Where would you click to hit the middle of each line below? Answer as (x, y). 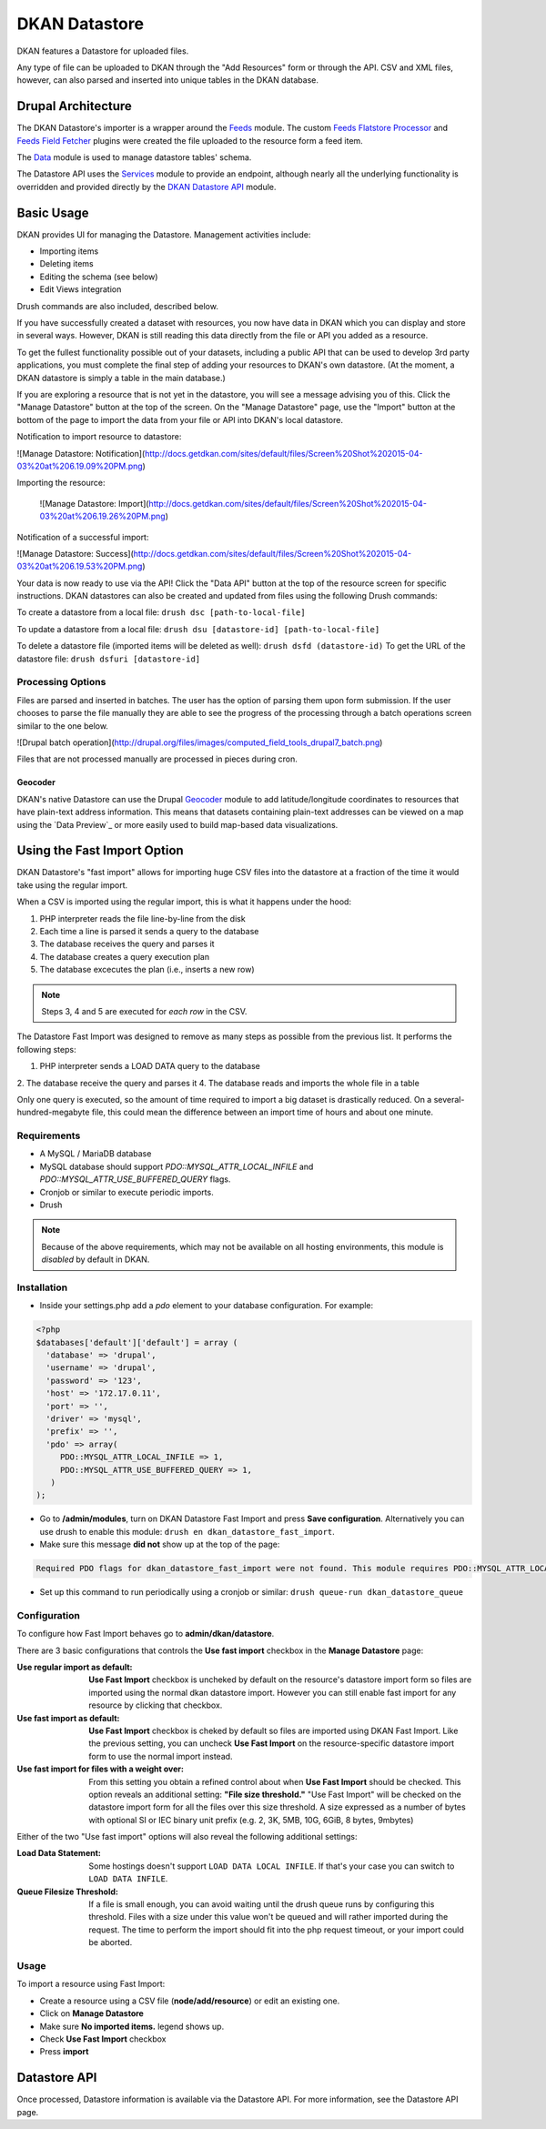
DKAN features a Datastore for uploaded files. (103, 51)
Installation (42, 1287)
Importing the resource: (61, 483)
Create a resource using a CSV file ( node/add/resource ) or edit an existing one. (190, 2001)
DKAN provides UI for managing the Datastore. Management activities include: (164, 234)
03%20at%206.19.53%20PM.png (80, 566)
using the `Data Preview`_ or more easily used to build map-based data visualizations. (177, 824)
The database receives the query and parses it (127, 944)
